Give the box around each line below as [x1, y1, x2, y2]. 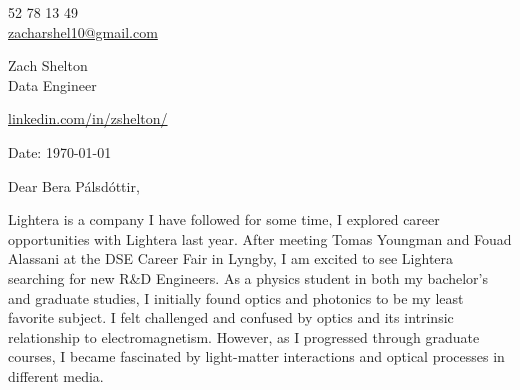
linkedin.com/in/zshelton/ [8, 108, 168, 129]
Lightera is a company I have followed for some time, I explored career [8, 209, 440, 230]
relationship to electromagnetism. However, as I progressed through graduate [8, 326, 480, 347]
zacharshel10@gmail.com [8, 21, 158, 42]
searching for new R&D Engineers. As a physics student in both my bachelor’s [8, 267, 488, 288]
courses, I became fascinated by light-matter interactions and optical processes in [8, 346, 505, 367]
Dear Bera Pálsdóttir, [8, 175, 140, 196]
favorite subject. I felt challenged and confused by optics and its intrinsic [8, 307, 454, 328]
